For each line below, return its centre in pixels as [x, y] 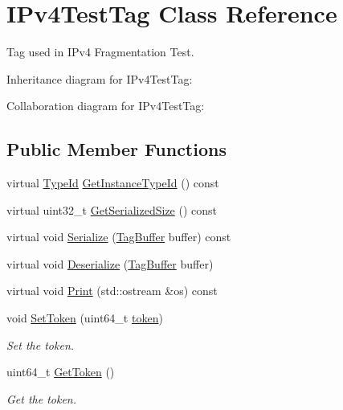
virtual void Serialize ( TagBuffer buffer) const [119, 237]
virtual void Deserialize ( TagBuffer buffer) [110, 263]
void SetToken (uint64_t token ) [85, 318]
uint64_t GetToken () [61, 372]
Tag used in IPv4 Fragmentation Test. [100, 52]
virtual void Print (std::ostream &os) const [112, 291]
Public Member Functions [116, 149]
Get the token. [42, 398]
